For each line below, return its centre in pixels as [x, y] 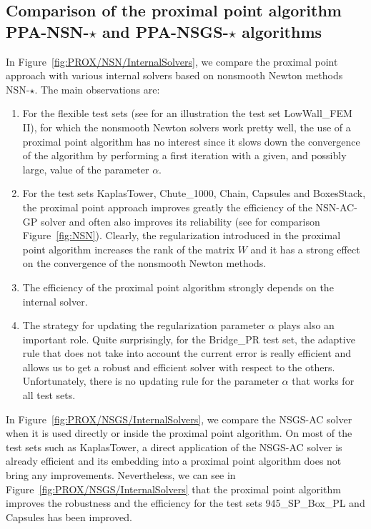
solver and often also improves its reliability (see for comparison [180, 221]
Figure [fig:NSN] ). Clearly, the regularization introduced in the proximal [182, 235]
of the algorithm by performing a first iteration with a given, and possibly [184, 155]
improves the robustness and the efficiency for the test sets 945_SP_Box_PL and [185, 503]
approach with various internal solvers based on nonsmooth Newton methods [174, 75]
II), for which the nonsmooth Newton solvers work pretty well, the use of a [187, 127]
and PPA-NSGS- [165, 31]
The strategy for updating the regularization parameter [144, 325]
